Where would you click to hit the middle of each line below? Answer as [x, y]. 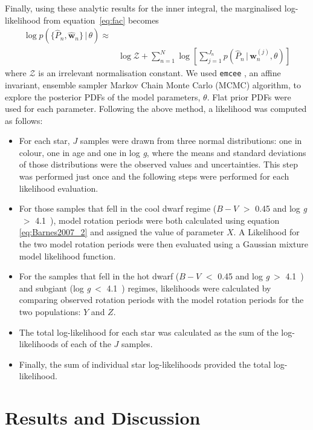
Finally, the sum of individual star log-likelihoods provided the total [145, 364]
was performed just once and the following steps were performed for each [154, 176]
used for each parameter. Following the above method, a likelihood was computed [156, 109]
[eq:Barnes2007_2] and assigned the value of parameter [121, 232]
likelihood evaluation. [59, 188]
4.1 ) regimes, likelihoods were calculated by [189, 288]
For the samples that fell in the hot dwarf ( [99, 276]
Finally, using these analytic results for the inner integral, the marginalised [144, 8]
